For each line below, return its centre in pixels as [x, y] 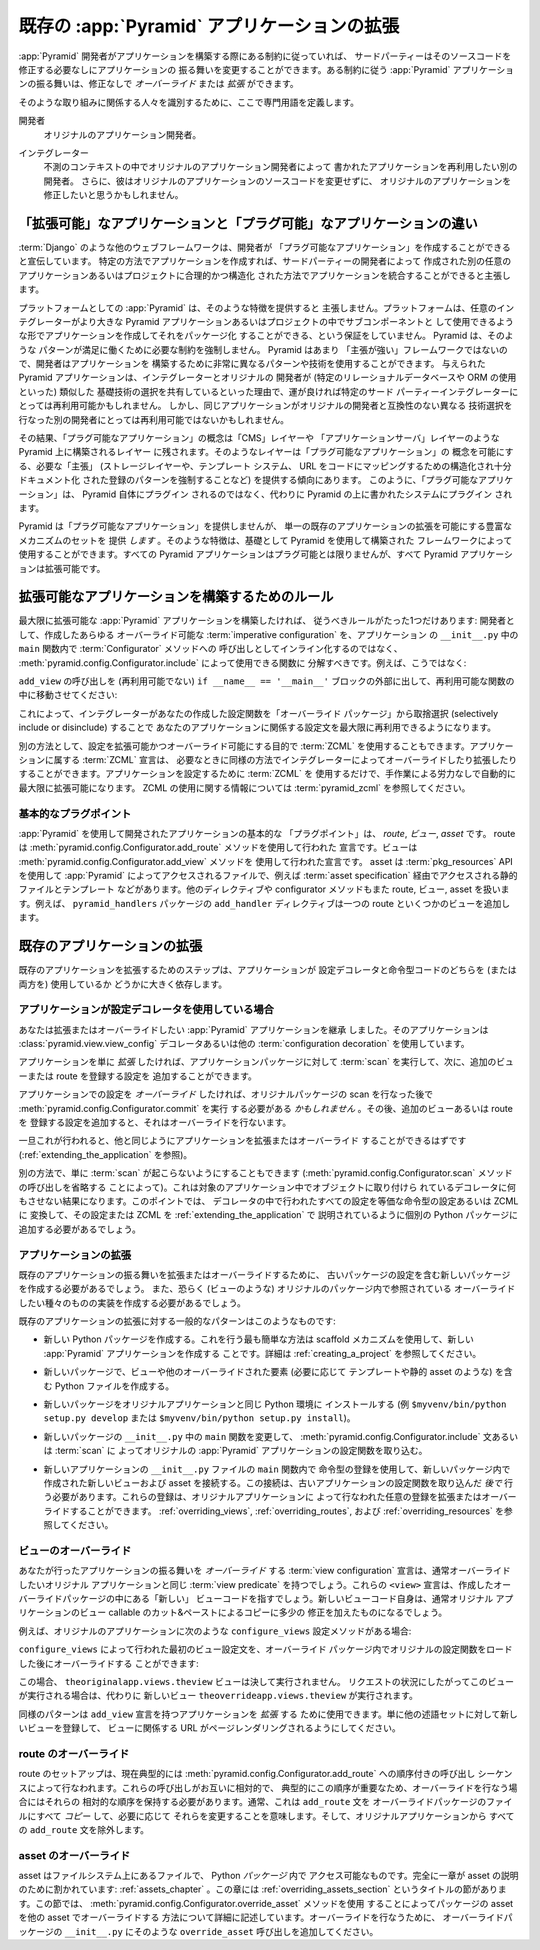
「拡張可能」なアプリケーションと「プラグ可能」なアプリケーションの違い [248, 223]
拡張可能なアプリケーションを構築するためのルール [176, 596]
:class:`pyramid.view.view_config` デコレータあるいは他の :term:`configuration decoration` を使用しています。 [244, 1044]
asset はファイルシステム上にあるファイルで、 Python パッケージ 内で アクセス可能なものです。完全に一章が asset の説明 [268, 1876]
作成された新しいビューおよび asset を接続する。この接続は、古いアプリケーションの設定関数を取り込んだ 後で [272, 1482]
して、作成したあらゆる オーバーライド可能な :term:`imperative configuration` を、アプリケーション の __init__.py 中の [268, 634]
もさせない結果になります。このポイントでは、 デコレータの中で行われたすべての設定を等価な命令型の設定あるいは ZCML [268, 1201]
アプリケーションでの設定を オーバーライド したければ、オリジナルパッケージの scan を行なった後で [226, 1094]
